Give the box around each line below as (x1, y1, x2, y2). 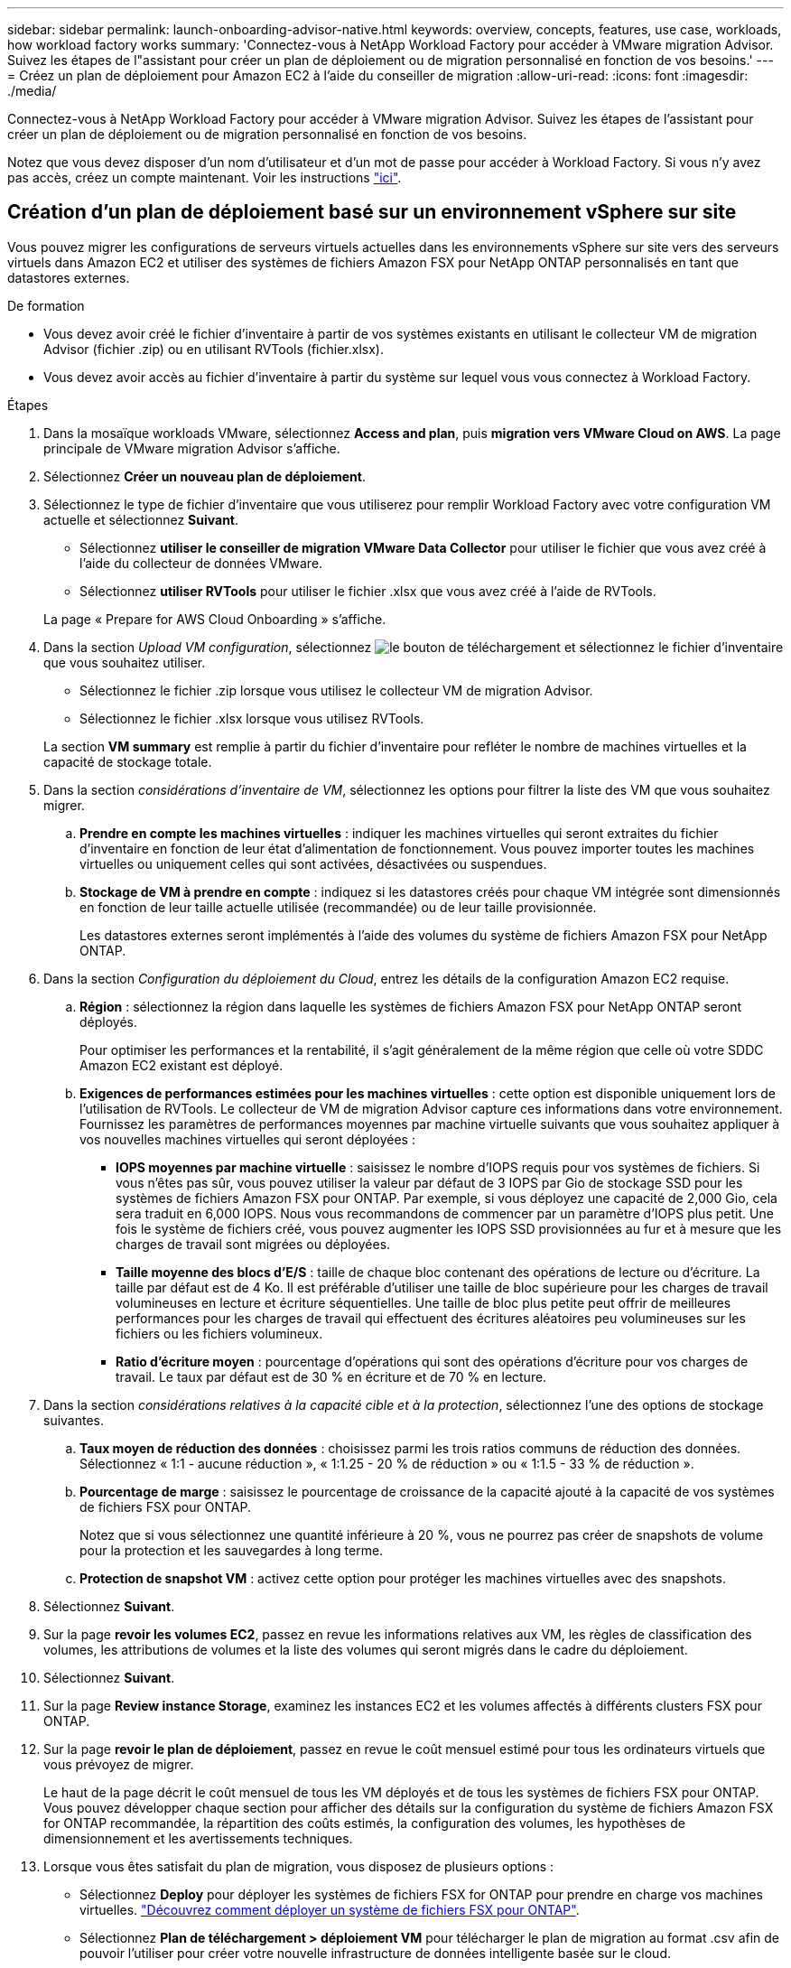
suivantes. (43, 1412, 105, 1428)
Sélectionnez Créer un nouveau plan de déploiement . (43, 468, 366, 484)
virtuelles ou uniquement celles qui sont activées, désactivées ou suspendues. (79, 855, 547, 872)
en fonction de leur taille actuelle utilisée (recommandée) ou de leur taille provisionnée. (79, 899, 597, 915)
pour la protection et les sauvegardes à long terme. (79, 1542, 384, 1558)
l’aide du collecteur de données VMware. (79, 555, 323, 571)
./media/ (7, 83, 57, 98)
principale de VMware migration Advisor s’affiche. (43, 440, 340, 456)
